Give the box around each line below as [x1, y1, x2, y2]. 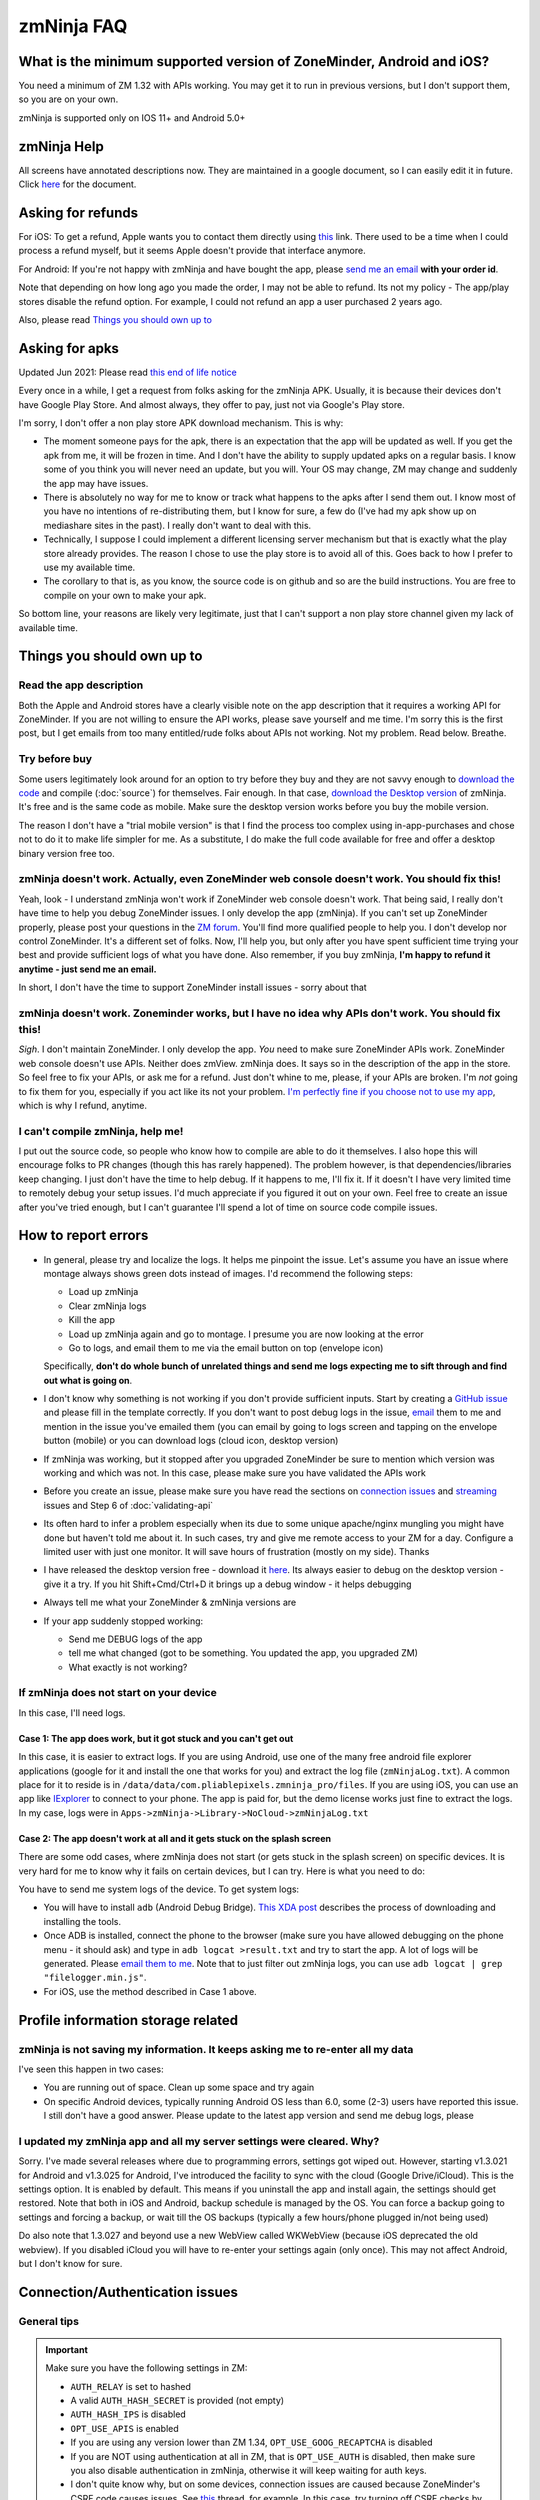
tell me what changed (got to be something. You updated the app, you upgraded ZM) [68, 1647, 419, 1659]
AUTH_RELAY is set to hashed [70, 2380, 192, 2392]
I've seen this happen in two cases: [18, 2063, 164, 2075]
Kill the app [68, 1314, 115, 1326]
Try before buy [18, 752, 93, 766]
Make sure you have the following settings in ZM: [45, 2362, 248, 2374]
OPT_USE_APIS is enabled [70, 2422, 179, 2434]
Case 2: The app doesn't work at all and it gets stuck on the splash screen [18, 1832, 332, 1844]
